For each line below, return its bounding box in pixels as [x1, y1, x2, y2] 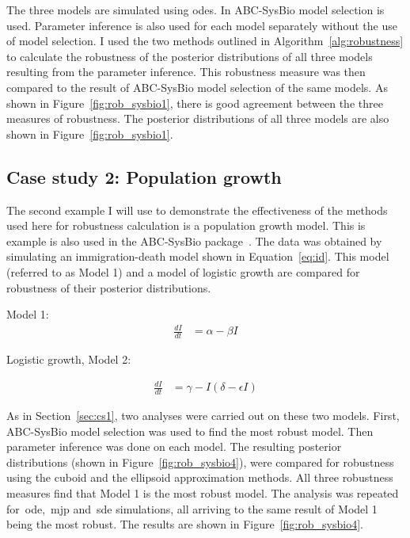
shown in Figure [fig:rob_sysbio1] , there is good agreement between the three [6, 94, 383, 111]
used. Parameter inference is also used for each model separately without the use [6, 17, 397, 33]
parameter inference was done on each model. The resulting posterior [6, 438, 342, 455]
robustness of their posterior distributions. [6, 279, 211, 296]
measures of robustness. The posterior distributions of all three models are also [6, 110, 389, 127]
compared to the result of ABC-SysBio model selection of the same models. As [6, 78, 388, 95]
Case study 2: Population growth [6, 164, 282, 189]
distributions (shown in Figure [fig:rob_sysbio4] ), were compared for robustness [6, 453, 394, 470]
